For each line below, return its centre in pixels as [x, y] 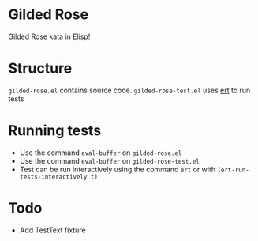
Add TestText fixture [52, 230]
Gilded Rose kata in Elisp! [49, 36]
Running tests [55, 131]
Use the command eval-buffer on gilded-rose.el [101, 153]
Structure [40, 68]
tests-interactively [53, 177]
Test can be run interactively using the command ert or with [117, 169]
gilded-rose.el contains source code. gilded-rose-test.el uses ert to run [129, 90]
